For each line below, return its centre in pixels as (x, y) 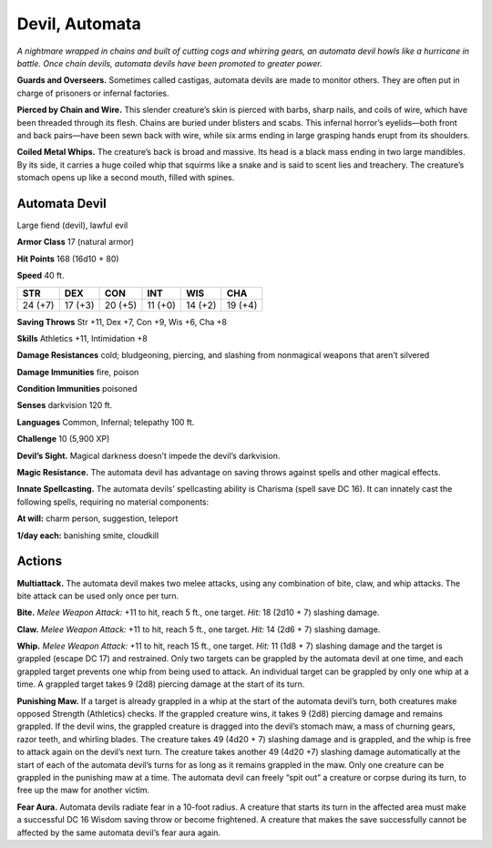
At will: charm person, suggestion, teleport (97, 518)
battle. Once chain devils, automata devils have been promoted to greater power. (169, 63)
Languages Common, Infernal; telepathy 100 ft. (106, 422)
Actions (40, 562)
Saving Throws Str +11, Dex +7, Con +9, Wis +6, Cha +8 (122, 322)
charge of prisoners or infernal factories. (93, 93)
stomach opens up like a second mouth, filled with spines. (126, 178)
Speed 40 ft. (41, 276)
